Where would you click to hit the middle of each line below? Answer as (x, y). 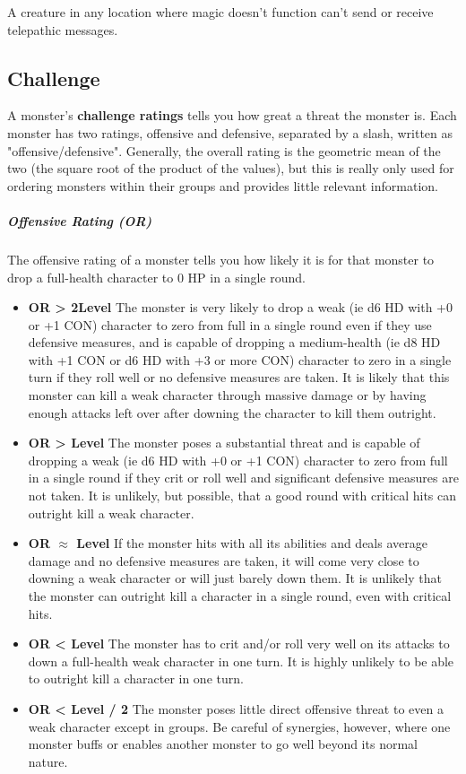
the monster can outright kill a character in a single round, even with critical (240, 596)
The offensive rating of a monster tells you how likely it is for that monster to (221, 259)
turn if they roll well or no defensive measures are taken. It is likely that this (239, 377)
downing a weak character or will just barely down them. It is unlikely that (235, 578)
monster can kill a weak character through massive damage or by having (227, 395)
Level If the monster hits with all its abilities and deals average (252, 543)
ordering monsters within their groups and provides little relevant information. (223, 185)
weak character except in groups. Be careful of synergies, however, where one (239, 726)
